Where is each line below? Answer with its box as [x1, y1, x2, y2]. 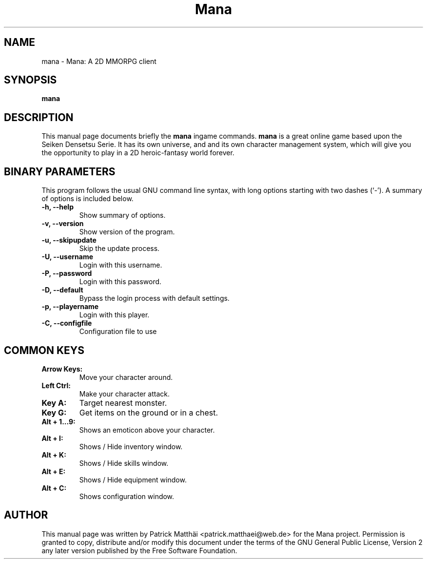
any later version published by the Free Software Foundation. [41, 546, 237, 555]
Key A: [41, 397, 67, 408]
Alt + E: [41, 467, 66, 476]
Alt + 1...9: [41, 417, 76, 426]
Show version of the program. [79, 228, 175, 236]
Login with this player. [79, 311, 150, 319]
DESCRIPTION [4, 111, 74, 124]
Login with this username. [79, 261, 162, 270]
